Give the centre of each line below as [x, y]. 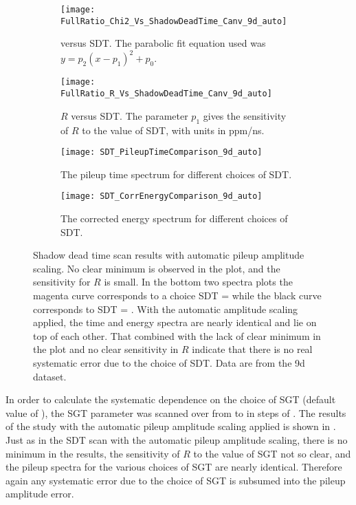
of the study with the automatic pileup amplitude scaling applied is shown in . [171, 426]
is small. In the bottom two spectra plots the [198, 282]
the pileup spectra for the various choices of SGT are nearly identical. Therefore [174, 467]
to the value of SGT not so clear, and [272, 453]
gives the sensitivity [245, 115]
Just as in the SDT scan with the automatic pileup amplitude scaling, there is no [177, 439]
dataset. [50, 376]
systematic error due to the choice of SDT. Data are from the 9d [169, 362]
